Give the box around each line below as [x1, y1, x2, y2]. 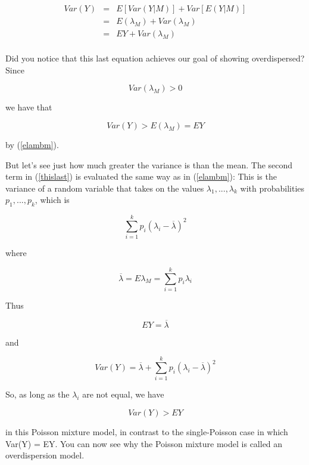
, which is [35, 193, 70, 206]
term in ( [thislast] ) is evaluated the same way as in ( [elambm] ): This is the [5, 170, 277, 183]
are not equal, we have [82, 388, 164, 401]
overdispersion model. [5, 449, 85, 461]
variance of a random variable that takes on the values [5, 181, 204, 194]
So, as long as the [5, 388, 70, 401]
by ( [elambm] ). [5, 138, 59, 150]
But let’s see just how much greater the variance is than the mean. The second [5, 158, 293, 171]
